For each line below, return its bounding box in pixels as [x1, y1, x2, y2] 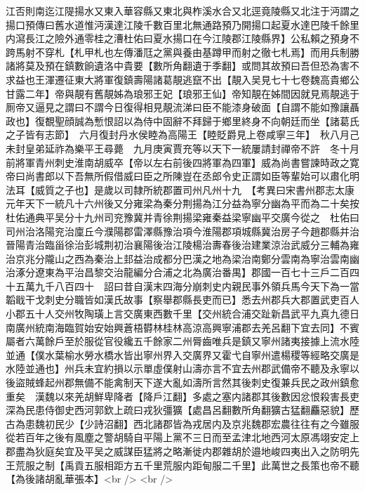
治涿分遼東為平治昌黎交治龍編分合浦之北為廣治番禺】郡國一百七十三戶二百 [6, 265, 350, 280]
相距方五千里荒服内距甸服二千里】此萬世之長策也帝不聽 [103, 457, 359, 472]
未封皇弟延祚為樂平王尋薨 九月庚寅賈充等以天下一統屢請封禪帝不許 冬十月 [6, 140, 359, 155]
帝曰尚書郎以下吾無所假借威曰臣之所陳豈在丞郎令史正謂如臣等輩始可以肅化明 [6, 169, 359, 183]
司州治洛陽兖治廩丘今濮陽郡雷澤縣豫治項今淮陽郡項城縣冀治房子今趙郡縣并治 [6, 223, 359, 238]
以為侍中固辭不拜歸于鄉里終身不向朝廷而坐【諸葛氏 [123, 113, 359, 128]
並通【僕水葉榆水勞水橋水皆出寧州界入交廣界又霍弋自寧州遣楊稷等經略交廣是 [6, 347, 359, 362]
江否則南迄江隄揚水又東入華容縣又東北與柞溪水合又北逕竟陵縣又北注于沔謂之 [6, 4, 359, 18]
